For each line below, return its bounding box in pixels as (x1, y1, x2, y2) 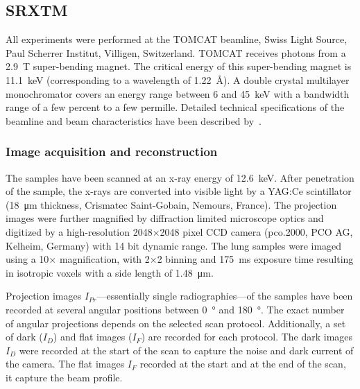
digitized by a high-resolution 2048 (6, 224, 153, 239)
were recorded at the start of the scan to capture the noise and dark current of (19, 343, 354, 357)
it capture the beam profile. (6, 370, 123, 384)
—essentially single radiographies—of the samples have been (96, 288, 353, 303)
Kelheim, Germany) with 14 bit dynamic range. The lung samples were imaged (6, 238, 342, 252)
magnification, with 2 (59, 252, 150, 266)
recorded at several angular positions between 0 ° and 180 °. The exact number (6, 302, 345, 316)
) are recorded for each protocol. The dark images (141, 329, 353, 344)
